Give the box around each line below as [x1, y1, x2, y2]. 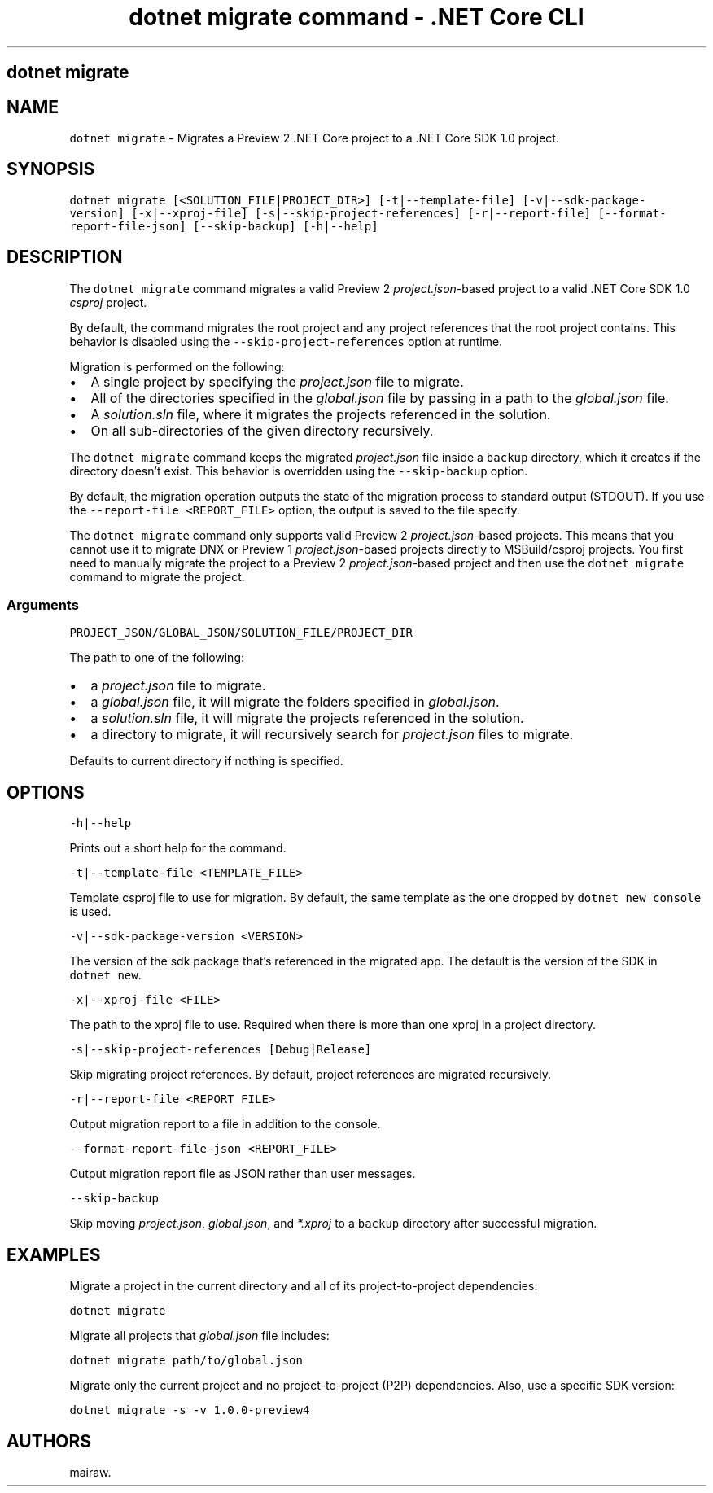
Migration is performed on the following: [69, 359, 285, 374]
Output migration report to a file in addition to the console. [69, 1117, 381, 1132]
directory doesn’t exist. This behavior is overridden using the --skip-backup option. [69, 463, 528, 478]
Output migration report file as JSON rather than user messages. [69, 1167, 416, 1181]
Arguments [7, 597, 79, 614]
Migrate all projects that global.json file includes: [69, 1329, 330, 1343]
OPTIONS [7, 782, 85, 803]
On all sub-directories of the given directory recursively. [90, 422, 434, 439]
